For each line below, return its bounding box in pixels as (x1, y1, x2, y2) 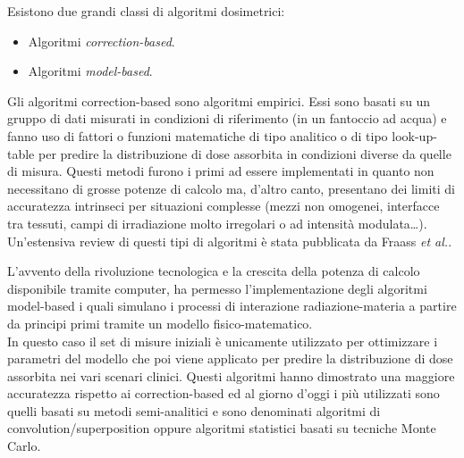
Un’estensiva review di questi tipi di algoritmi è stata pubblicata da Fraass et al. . (7, 231, 452, 250)
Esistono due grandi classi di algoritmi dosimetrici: (7, 2, 285, 20)
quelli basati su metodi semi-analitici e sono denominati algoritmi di (7, 401, 381, 420)
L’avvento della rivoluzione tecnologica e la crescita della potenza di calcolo (7, 262, 420, 280)
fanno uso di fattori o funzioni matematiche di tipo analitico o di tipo (7, 126, 388, 145)
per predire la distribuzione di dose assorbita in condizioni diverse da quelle (38, 144, 451, 162)
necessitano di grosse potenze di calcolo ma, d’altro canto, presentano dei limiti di (7, 179, 455, 197)
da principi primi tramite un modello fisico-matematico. (7, 313, 313, 332)
